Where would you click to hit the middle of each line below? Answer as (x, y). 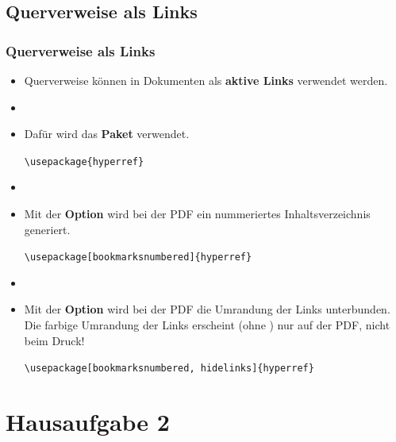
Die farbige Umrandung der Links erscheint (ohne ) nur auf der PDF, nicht (207, 325)
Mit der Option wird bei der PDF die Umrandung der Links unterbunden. (207, 309)
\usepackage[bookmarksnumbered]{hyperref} (138, 258)
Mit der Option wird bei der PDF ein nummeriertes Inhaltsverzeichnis (197, 214)
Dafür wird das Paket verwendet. (107, 134)
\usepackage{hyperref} (84, 161)
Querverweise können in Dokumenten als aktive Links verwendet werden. (206, 80)
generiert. (47, 229)
